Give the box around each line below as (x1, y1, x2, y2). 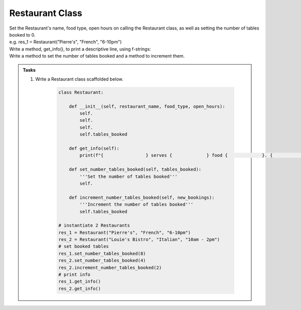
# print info (58, 272, 90, 277)
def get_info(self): (69, 146, 120, 151)
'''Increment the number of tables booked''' (79, 202, 194, 207)
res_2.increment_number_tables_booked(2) (58, 264, 162, 270)
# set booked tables (58, 243, 109, 249)
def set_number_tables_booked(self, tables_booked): (69, 167, 202, 172)
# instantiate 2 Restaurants (58, 223, 130, 228)
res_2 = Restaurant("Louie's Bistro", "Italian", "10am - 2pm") (58, 237, 220, 242)
